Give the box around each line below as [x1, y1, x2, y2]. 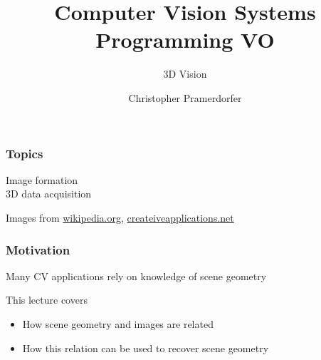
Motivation [6, 240, 70, 258]
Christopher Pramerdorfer [128, 90, 242, 105]
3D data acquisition [6, 186, 92, 201]
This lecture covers [6, 292, 88, 307]
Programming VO [95, 25, 275, 54]
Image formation [6, 172, 78, 187]
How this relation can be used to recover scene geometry [22, 340, 269, 355]
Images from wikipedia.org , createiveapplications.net [6, 210, 234, 225]
